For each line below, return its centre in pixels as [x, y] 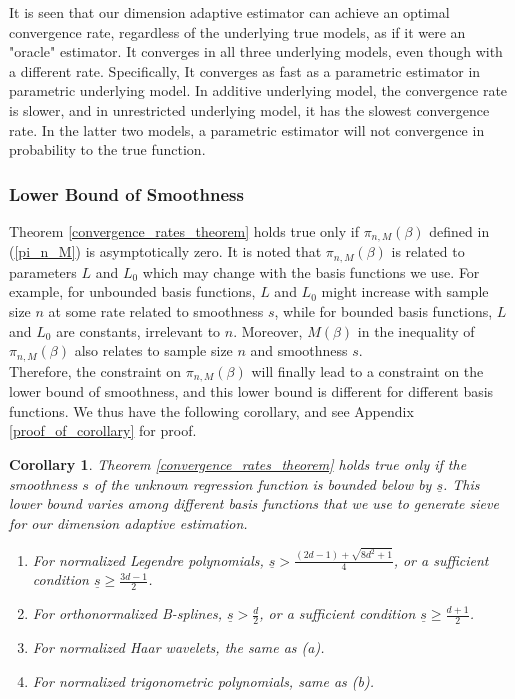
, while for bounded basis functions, [383, 311]
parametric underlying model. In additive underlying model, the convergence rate [258, 90]
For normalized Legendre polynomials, [148, 559]
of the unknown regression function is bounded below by [262, 483]
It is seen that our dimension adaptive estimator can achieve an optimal [229, 12]
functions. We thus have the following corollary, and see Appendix [211, 410]
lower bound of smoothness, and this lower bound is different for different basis [251, 391]
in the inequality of [416, 330]
